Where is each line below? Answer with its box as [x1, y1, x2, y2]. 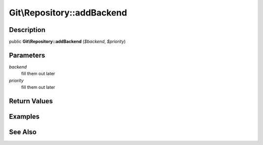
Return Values [9, 97, 53, 105]
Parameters [9, 51, 45, 59]
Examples [9, 112, 40, 121]
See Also [9, 128, 37, 136]
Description [9, 26, 46, 34]
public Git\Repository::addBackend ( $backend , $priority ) [9, 39, 126, 45]
